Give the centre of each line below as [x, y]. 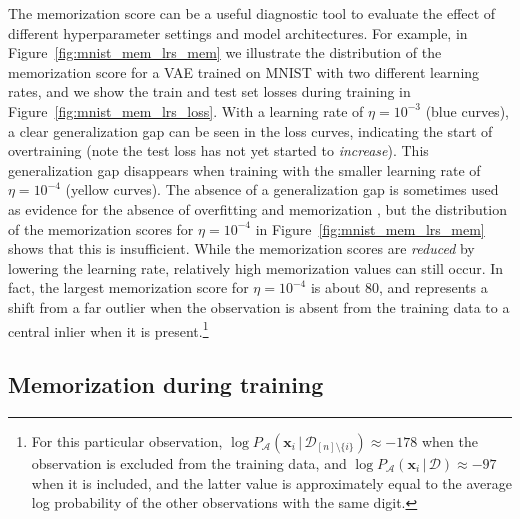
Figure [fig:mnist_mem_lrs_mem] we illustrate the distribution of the [225, 52]
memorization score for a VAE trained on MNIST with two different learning [244, 71]
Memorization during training [166, 384]
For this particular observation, [127, 440]
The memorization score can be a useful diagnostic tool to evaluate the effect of [252, 13]
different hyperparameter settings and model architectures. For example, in [238, 32]
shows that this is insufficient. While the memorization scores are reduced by [241, 248]
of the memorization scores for [101, 228]
